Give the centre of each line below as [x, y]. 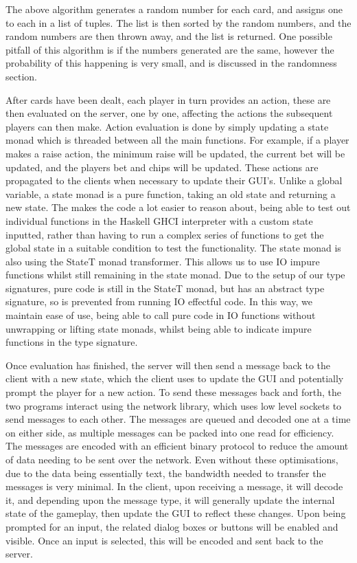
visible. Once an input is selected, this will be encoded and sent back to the [164, 540]
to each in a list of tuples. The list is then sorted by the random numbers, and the [178, 22]
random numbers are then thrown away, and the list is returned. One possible [169, 36]
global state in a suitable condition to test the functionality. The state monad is [173, 248]
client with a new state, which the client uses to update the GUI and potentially [175, 378]
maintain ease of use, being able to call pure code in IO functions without [161, 315]
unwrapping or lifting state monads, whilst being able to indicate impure [159, 328]
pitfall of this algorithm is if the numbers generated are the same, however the [170, 49]
